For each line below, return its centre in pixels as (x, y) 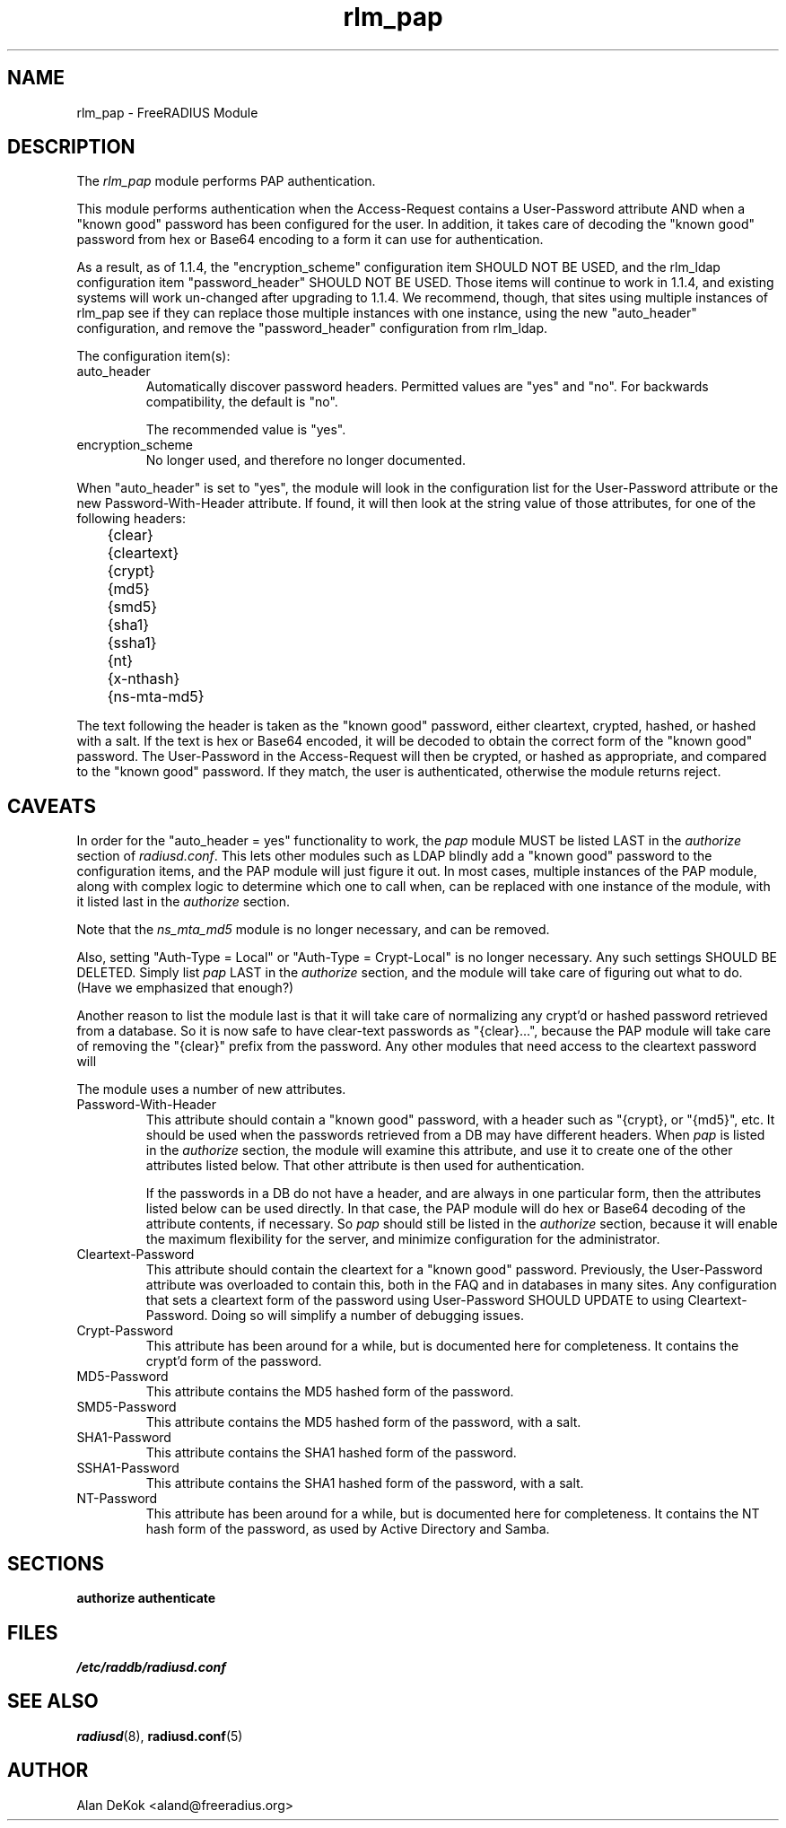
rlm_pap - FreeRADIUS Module (167, 112)
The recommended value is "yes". (246, 430)
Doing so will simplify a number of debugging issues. (367, 1316)
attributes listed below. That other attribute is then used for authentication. (365, 1166)
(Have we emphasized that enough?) (185, 988)
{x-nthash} (144, 679)
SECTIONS (56, 1563)
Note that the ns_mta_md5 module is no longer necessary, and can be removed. (313, 930)
